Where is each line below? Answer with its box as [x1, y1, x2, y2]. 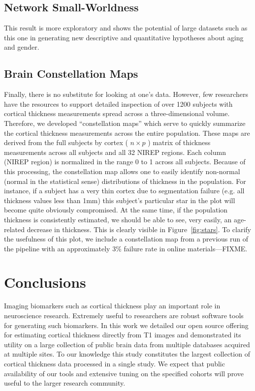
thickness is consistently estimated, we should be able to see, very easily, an [4, 214, 232, 224]
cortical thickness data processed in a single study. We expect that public [4, 358, 225, 368]
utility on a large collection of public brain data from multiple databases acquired [4, 339, 250, 349]
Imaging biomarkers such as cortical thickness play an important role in [4, 301, 221, 311]
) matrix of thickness [148, 137, 211, 148]
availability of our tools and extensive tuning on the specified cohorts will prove [4, 368, 244, 378]
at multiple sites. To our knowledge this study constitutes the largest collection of [4, 349, 250, 359]
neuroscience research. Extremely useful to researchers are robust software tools [4, 310, 244, 320]
